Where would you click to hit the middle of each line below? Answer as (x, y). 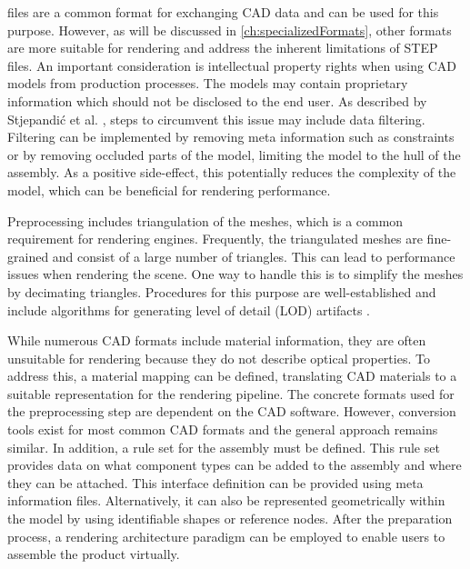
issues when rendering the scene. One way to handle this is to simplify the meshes (235, 274)
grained (28, 256)
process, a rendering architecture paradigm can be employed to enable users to (226, 536)
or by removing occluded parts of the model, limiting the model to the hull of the (234, 154)
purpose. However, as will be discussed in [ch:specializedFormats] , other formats (230, 30)
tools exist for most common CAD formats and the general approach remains (223, 429)
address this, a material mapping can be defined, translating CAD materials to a (232, 376)
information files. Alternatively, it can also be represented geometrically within (226, 500)
